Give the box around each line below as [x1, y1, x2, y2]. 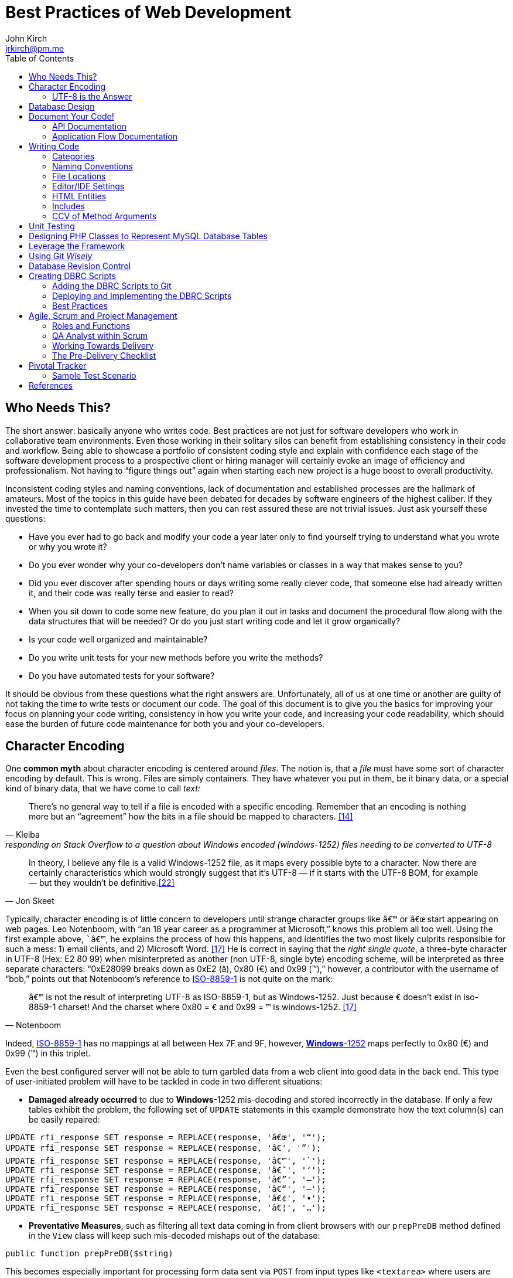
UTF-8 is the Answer [52, 91, 132, 101]
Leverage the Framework [29, 240, 125, 251]
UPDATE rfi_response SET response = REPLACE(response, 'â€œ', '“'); [5, 1133, 326, 1143]
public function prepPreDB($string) [5, 1249, 173, 1259]
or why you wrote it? [29, 541, 107, 552]
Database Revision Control [29, 260, 131, 271]
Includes [52, 200, 85, 211]
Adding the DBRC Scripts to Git [52, 280, 172, 291]
